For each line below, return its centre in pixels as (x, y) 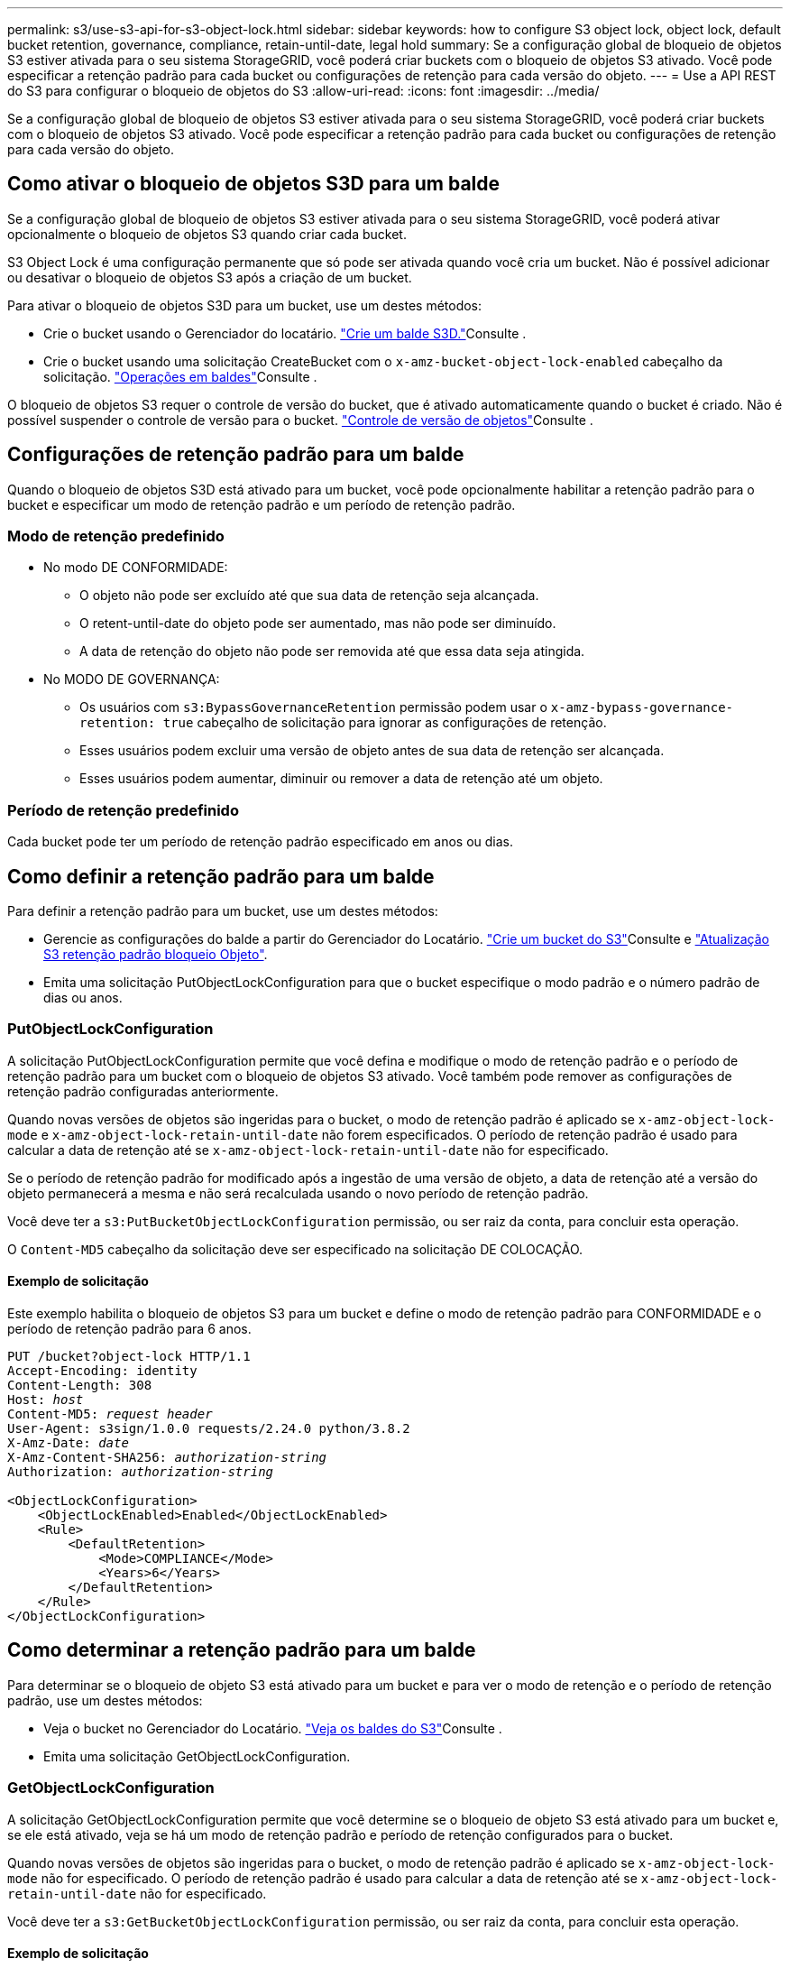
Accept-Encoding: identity (102, 1371)
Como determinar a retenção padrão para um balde (242, 1650)
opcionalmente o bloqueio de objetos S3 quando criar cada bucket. (207, 234)
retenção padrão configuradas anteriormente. (143, 1091)
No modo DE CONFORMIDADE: (136, 568)
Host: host (46, 1400)
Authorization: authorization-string (141, 1472)
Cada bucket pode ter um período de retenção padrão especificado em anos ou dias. (261, 842)
